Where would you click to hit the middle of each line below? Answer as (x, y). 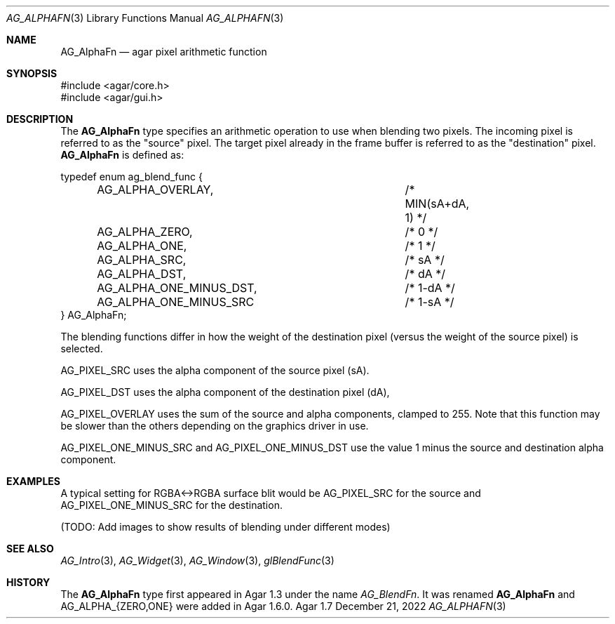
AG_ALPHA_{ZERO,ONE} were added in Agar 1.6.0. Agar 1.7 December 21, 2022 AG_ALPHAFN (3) (283, 606)
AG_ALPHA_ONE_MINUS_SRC (176, 302)
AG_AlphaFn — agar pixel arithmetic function (164, 52)
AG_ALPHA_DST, (142, 274)
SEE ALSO (30, 549)
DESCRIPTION (40, 119)
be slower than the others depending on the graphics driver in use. (215, 426)
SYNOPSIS (32, 73)
